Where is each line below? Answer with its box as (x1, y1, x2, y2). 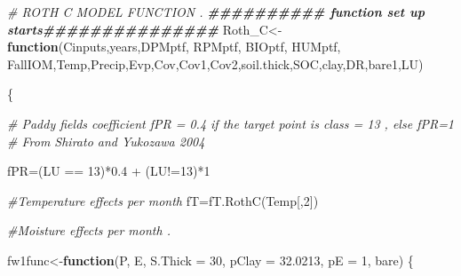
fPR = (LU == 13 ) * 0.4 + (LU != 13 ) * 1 (7, 162, 211, 180)
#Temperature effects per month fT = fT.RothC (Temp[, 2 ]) (7, 191, 319, 209)
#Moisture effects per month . (7, 221, 171, 240)
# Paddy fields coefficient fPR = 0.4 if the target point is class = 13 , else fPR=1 (7, 114, 455, 132)
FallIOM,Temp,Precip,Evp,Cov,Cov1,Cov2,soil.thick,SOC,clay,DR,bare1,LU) (7, 54, 424, 73)
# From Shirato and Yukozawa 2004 (7, 131, 205, 150)
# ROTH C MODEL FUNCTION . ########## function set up (7, 3, 425, 20)
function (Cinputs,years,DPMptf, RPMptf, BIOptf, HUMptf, (7, 37, 341, 56)
